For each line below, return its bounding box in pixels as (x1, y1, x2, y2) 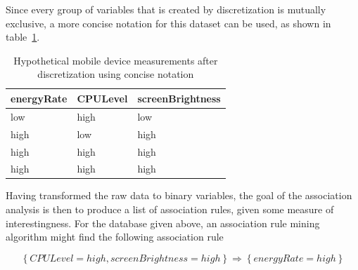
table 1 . (6, 29, 40, 44)
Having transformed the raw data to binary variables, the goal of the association (6, 188, 352, 203)
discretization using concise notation (37, 67, 194, 81)
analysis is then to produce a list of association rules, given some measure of (6, 202, 334, 217)
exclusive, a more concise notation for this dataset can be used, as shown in (6, 15, 331, 30)
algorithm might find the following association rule (6, 229, 224, 244)
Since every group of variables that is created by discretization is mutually (6, 2, 326, 16)
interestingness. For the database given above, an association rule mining (6, 215, 320, 230)
